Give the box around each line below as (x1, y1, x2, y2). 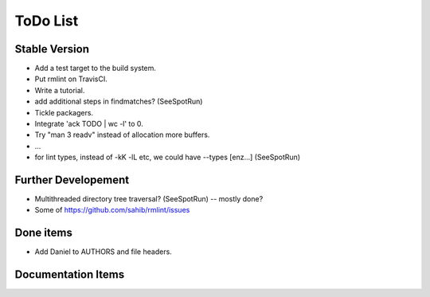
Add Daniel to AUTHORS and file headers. (34, 247, 173, 256)
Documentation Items (14, 268, 125, 282)
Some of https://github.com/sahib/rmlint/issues (34, 205, 190, 215)
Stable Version (14, 42, 90, 56)
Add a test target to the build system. (34, 64, 157, 73)
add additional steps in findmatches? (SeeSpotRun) (34, 96, 203, 107)
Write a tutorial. (34, 85, 85, 95)
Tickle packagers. (34, 107, 94, 117)
